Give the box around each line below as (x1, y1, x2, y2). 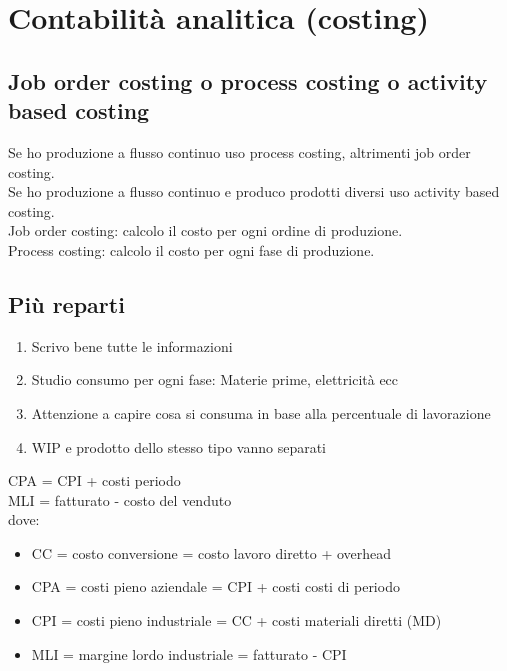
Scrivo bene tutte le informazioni (31, 335, 233, 356)
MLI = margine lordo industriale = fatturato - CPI (31, 643, 347, 664)
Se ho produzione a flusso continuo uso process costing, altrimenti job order (8, 141, 471, 162)
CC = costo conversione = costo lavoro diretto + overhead (31, 542, 392, 563)
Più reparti (8, 288, 125, 319)
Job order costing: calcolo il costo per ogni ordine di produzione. (8, 220, 403, 241)
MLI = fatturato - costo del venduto (8, 489, 232, 510)
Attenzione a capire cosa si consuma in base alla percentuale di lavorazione (31, 402, 491, 423)
